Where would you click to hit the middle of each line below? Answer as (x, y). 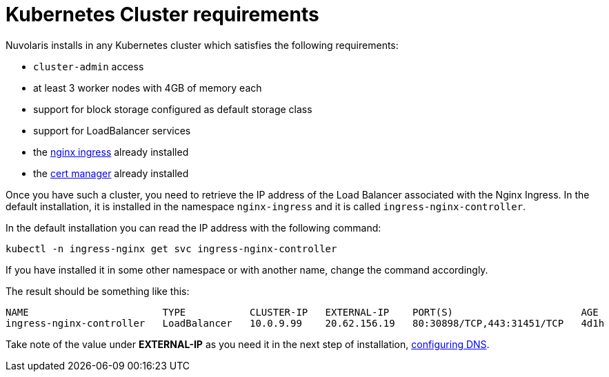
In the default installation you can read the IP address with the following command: (193, 227)
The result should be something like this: (98, 291)
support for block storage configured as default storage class (173, 109)
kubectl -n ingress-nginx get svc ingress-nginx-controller (171, 248)
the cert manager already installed (111, 173)
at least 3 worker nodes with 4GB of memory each (148, 88)
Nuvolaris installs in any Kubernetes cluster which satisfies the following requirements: (202, 45)
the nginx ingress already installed (111, 152)
